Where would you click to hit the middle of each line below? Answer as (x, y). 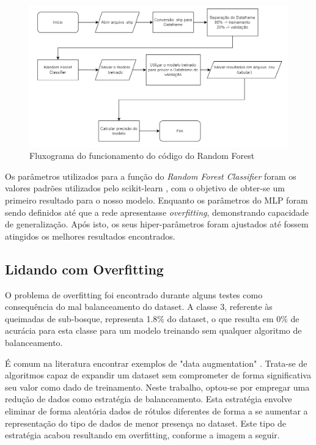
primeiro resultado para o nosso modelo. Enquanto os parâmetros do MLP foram (156, 200)
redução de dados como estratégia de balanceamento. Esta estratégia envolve (149, 399)
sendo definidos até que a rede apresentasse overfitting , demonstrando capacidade (157, 212)
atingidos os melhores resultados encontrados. (90, 236)
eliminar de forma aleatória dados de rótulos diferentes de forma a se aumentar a (156, 410)
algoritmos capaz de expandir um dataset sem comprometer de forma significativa (158, 375)
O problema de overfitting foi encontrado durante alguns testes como (134, 294)
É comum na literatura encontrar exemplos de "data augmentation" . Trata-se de (156, 363)
